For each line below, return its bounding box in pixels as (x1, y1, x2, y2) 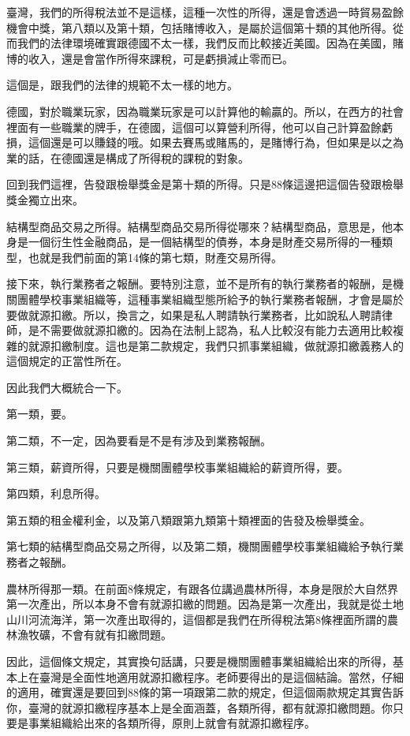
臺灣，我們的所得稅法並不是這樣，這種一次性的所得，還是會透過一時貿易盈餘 (6, 4, 404, 20)
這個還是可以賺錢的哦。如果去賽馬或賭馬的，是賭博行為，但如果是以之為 (28, 134, 404, 151)
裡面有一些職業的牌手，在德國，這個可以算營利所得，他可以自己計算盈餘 (6, 118, 382, 135)
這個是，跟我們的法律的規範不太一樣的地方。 (6, 77, 238, 93)
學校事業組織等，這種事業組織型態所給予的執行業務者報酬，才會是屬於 (39, 290, 404, 307)
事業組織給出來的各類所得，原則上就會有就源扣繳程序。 (28, 715, 315, 731)
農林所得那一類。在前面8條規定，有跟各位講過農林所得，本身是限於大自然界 (6, 580, 398, 596)
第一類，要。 (6, 405, 73, 422)
